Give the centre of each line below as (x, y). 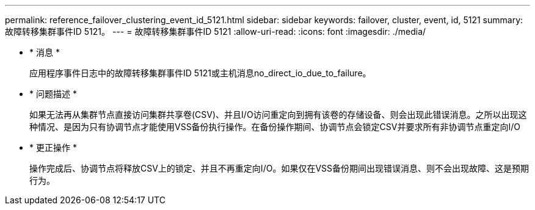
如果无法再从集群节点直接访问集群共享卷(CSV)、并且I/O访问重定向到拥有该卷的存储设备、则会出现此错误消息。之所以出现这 (278, 114)
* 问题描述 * (53, 94)
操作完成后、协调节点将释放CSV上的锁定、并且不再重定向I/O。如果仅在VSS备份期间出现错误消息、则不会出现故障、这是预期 (279, 168)
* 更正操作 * (53, 147)
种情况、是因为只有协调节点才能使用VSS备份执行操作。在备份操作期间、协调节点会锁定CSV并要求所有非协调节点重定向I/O (275, 127)
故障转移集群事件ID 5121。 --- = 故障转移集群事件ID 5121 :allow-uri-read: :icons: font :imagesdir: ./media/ (216, 31)
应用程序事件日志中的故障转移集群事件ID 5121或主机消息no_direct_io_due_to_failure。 (200, 73)
